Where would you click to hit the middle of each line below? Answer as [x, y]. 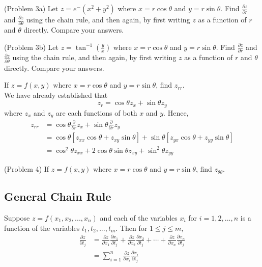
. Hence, [176, 112]
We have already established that [56, 95]
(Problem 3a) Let [31, 8]
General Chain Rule [58, 196]
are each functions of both [97, 112]
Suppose [17, 218]
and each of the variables [139, 218]
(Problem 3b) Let [31, 47]
